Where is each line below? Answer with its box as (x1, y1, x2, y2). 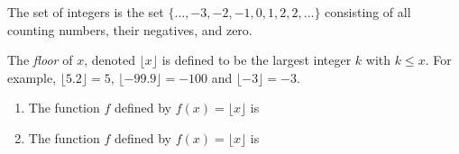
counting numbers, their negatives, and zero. (7, 20, 252, 39)
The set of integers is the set (7, 3, 164, 21)
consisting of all (325, 3, 411, 21)
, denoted (84, 50, 135, 69)
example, (7, 68, 57, 86)
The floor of (7, 50, 73, 69)
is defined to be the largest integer (161, 50, 352, 69)
